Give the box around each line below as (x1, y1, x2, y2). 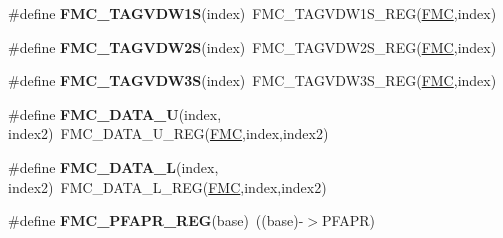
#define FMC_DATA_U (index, (8, 103, 222, 124)
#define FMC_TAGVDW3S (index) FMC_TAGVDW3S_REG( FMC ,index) (8, 70, 497, 91)
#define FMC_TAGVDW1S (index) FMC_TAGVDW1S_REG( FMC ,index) (8, 3, 497, 23)
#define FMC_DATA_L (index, (8, 156, 219, 177)
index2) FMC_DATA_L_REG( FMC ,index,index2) (8, 176, 327, 197)
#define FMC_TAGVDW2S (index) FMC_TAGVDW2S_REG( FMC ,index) (8, 36, 497, 57)
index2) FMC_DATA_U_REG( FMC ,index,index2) (8, 123, 329, 144)
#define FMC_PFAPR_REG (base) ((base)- (8, 210, 304, 231)
